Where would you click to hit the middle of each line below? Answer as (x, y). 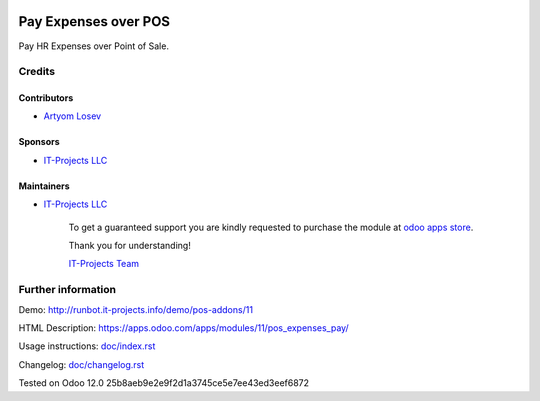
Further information (67, 290)
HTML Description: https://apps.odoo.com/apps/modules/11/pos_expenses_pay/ (183, 327)
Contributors (46, 98)
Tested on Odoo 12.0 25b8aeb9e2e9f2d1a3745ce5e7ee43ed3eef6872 (164, 383)
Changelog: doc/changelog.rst (81, 364)
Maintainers (44, 186)
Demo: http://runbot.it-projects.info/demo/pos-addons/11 (136, 309)
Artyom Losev (72, 116)
